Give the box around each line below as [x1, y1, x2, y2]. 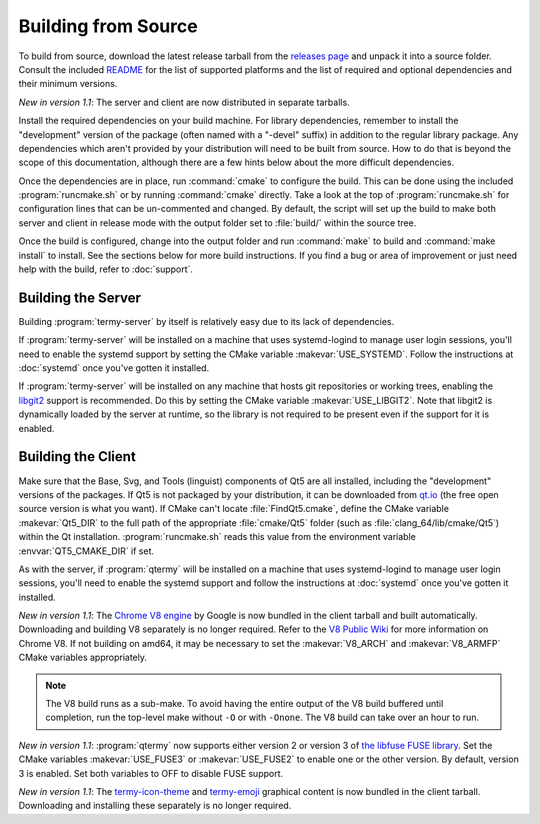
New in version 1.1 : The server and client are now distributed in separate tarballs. [18, 96, 350, 108]
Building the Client [18, 448, 137, 465]
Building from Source [18, 15, 199, 37]
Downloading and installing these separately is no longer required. [18, 800, 292, 812]
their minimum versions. [18, 78, 118, 90]
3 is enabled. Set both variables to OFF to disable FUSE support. [18, 767, 284, 779]
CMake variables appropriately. [18, 651, 147, 664]
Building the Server [18, 289, 142, 306]
